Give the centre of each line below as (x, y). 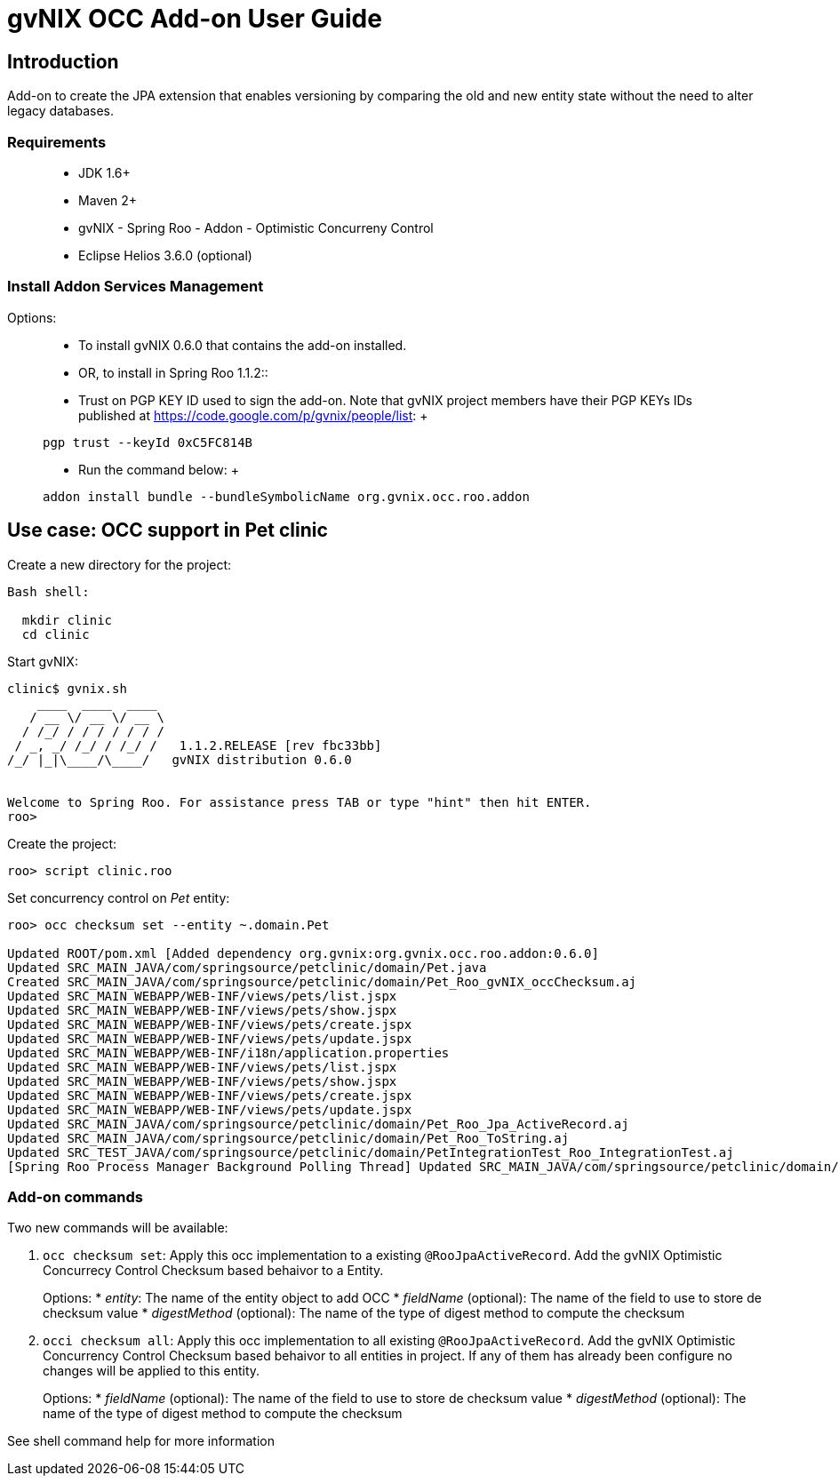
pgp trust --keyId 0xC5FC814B (148, 442)
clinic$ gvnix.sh (67, 688)
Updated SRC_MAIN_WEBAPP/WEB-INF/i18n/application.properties (228, 1052)
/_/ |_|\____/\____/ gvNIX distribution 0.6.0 (180, 759)
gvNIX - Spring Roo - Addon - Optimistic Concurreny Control (256, 227)
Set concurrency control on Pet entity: (119, 897)
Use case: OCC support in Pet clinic (168, 530)
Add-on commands (75, 1196)
